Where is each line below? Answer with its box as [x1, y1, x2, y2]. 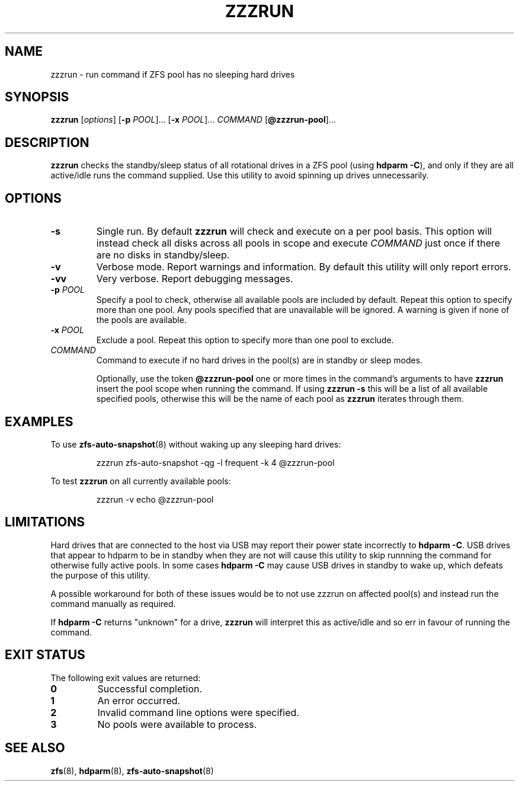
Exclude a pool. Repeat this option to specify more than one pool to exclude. [96, 335, 394, 346]
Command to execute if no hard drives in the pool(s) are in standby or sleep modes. [96, 355, 423, 366]
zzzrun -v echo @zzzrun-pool [96, 494, 214, 504]
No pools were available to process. [97, 718, 257, 730]
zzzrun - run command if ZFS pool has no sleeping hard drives [50, 69, 295, 79]
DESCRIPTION [5, 135, 89, 150]
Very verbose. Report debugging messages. [96, 273, 293, 285]
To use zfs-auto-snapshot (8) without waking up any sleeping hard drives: [50, 439, 341, 449]
